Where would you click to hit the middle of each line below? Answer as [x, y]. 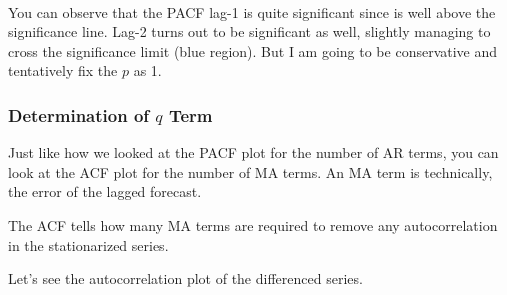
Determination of [79, 114]
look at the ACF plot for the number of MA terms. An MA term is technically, [250, 171]
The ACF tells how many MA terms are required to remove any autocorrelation [253, 224]
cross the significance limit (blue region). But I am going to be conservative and [253, 50]
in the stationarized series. [88, 244]
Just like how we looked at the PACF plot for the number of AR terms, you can [253, 152]
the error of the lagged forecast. [105, 191]
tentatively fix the [63, 70]
